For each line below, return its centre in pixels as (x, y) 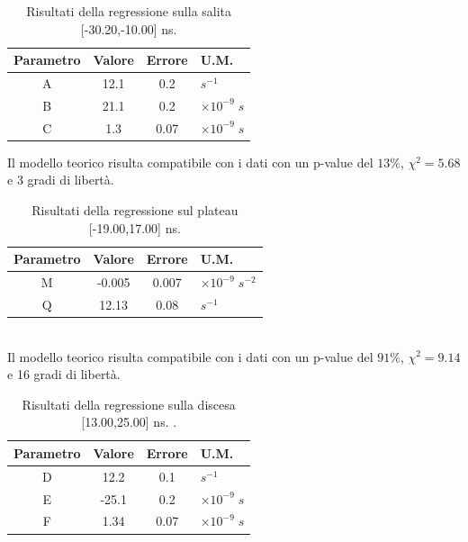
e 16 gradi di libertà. (64, 374)
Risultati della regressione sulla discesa (129, 404)
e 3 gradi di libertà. (61, 180)
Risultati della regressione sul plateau (135, 210)
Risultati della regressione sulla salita (129, 11)
